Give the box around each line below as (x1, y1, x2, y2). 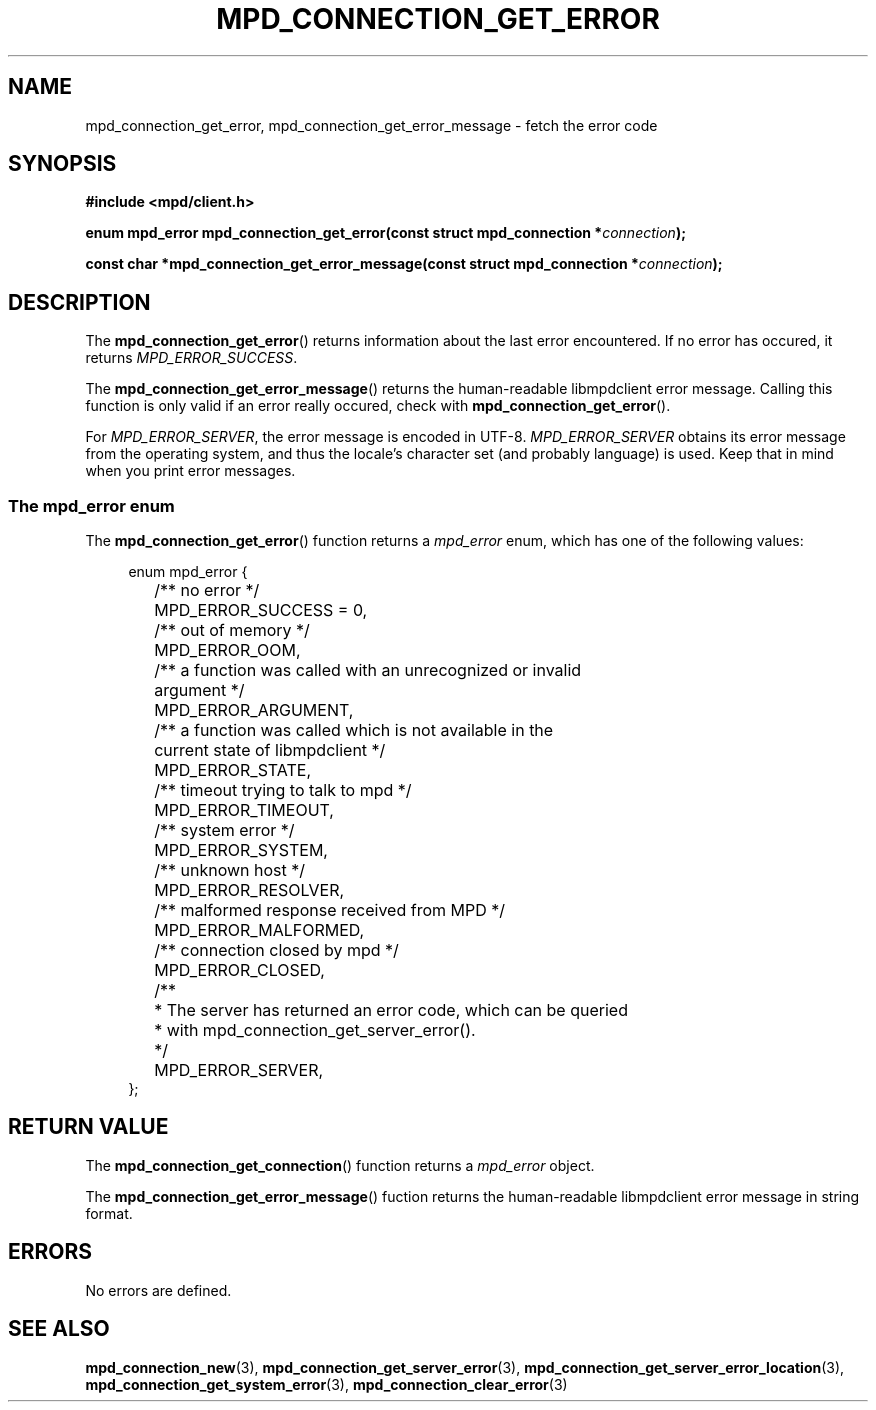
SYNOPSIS (8, 151, 117, 177)
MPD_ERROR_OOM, (154, 640, 301, 661)
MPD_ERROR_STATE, (154, 760, 312, 781)
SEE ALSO (8, 1316, 110, 1342)
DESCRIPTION (8, 289, 151, 315)
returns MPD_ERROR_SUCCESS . (85, 349, 298, 367)
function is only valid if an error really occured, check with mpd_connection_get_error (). (85, 397, 671, 415)
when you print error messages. (85, 462, 296, 480)
